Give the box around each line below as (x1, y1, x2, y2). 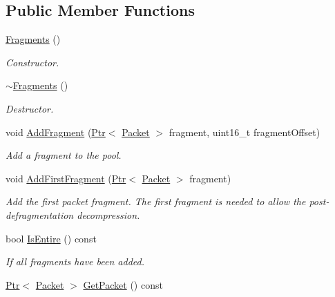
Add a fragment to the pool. (6, 148, 122, 162)
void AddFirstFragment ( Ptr (6, 171, 126, 185)
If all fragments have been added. (6, 254, 144, 269)
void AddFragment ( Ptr (6, 124, 106, 139)
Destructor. (6, 101, 54, 115)
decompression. (77, 207, 140, 222)
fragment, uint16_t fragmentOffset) (169, 124, 320, 139)
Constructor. (6, 55, 59, 69)
